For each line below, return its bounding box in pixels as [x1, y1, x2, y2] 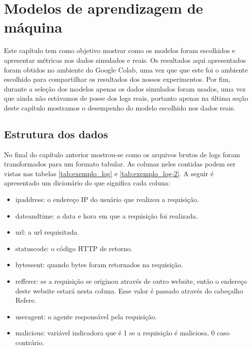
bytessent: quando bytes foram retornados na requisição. [15, 259, 183, 270]
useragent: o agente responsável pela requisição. [15, 311, 157, 321]
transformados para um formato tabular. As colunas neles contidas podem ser [4, 159, 235, 169]
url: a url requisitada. [15, 227, 79, 237]
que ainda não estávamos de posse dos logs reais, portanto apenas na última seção [4, 93, 248, 103]
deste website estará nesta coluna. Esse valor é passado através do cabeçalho [15, 285, 243, 295]
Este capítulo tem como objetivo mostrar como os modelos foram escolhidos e [4, 45, 235, 55]
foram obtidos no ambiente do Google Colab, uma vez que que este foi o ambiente [4, 64, 248, 74]
